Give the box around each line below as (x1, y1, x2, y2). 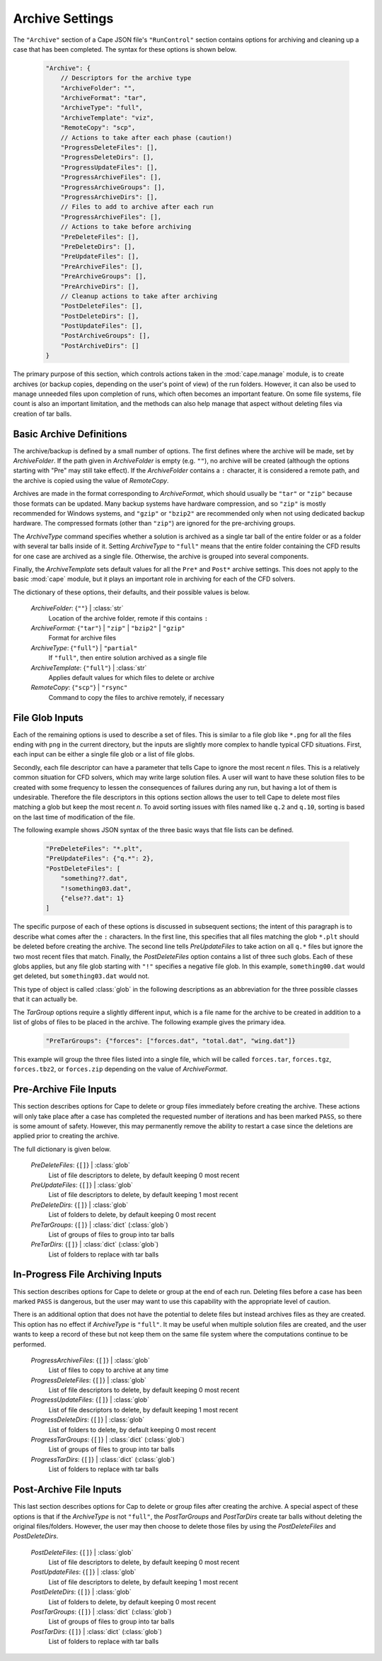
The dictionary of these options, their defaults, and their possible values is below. (13, 588, 250, 596)
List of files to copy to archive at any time (48, 1366, 169, 1374)
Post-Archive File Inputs (13, 1484, 122, 1496)
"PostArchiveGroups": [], (60, 331, 151, 340)
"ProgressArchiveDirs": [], (60, 193, 158, 201)
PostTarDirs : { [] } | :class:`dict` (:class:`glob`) (30, 1627, 163, 1636)
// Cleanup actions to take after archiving (60, 292, 218, 300)
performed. (13, 1339, 46, 1349)
